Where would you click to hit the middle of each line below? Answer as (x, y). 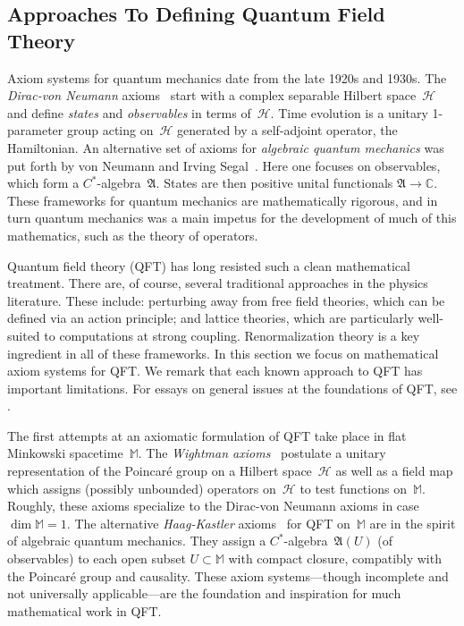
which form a (43, 183)
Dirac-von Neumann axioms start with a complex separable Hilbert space (212, 95)
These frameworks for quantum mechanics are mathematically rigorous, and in (223, 200)
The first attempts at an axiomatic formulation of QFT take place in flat (207, 435)
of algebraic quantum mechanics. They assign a (137, 541)
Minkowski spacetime (65, 453)
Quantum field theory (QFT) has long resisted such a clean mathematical (209, 265)
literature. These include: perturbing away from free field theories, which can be (226, 300)
